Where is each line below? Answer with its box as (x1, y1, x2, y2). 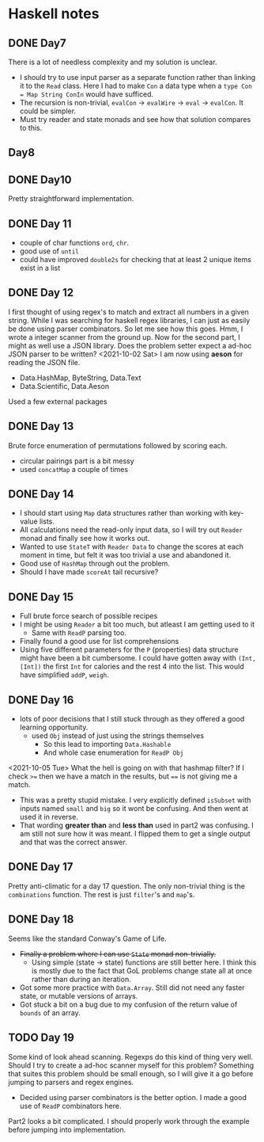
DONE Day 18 (8, 912, 74, 927)
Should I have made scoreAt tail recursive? (19, 567, 159, 577)
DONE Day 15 (8, 590, 74, 603)
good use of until (19, 246, 79, 256)
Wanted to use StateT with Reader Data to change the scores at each (19, 542, 243, 551)
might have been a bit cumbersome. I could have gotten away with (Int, (19, 653, 257, 663)
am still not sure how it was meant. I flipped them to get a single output (19, 829, 251, 839)
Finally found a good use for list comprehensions (19, 637, 179, 646)
